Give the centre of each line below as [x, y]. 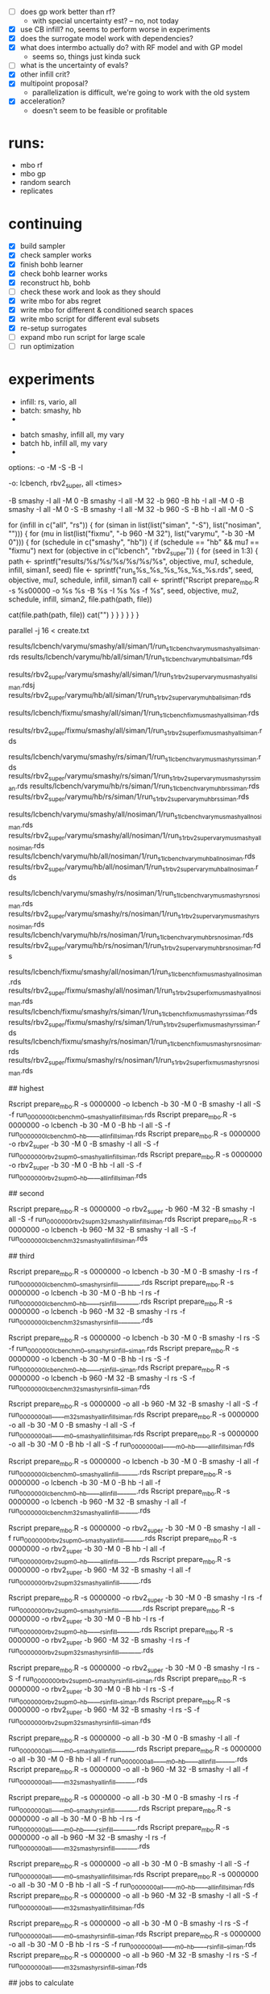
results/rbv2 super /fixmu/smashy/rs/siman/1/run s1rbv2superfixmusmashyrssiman [132, 1023]
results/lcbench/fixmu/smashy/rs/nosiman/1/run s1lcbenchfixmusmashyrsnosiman [134, 1042]
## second [26, 1193]
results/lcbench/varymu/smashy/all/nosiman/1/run [91, 814]
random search [45, 183]
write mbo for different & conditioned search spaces [106, 309]
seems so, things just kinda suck [86, 57]
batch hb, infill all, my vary [64, 443]
